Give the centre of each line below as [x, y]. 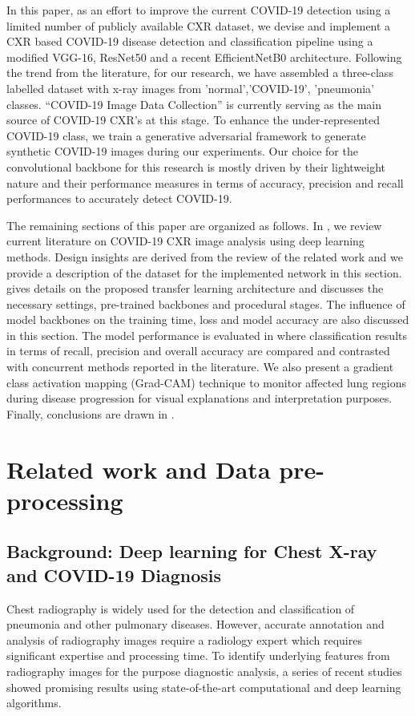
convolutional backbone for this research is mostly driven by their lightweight [196, 166]
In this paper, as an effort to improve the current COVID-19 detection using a [199, 10]
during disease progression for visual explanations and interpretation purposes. [199, 398]
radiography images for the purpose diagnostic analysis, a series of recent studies [204, 671]
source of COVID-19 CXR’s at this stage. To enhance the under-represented [193, 120]
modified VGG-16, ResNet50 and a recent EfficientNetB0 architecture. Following [204, 57]
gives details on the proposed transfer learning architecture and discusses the [195, 288]
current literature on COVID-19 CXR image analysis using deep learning [185, 241]
